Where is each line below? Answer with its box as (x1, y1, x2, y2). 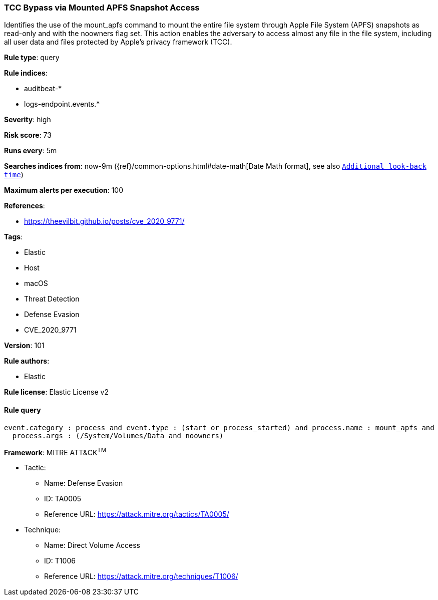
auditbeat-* (24, 84, 62, 93)
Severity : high (4, 115, 51, 124)
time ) (4, 170, 24, 179)
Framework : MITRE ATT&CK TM (4, 446, 107, 457)
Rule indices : (4, 69, 48, 78)
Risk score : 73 (4, 131, 52, 140)
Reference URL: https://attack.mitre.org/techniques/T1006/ (44, 572, 238, 581)
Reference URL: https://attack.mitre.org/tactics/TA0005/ (44, 510, 229, 519)
